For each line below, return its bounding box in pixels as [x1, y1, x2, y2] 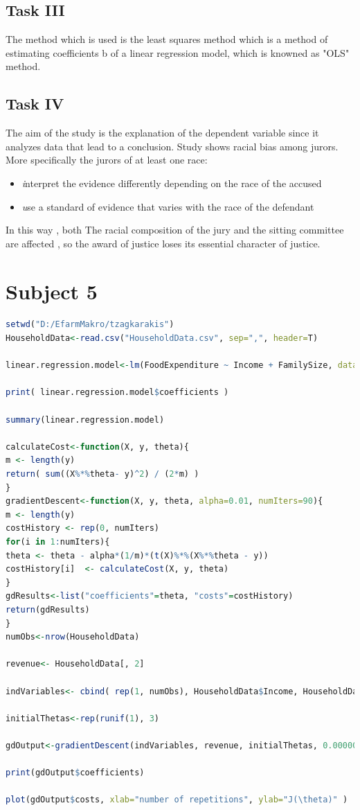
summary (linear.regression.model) [6, 414, 165, 425]
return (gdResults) [6, 604, 90, 615]
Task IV [6, 93, 64, 114]
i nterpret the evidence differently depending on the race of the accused [21, 175, 322, 190]
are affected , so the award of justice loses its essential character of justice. [6, 236, 321, 250]
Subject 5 [6, 276, 98, 305]
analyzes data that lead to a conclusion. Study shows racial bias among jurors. [6, 139, 339, 153]
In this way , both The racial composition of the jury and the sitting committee [6, 222, 344, 237]
